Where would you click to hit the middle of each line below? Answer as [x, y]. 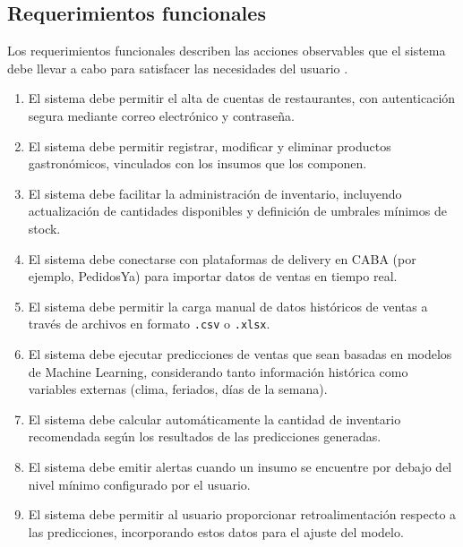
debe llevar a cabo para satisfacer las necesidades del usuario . [178, 68]
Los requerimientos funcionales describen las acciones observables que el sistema [227, 51]
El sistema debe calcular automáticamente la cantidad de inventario [214, 419]
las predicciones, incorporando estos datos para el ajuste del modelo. [216, 531]
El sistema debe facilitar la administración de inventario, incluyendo [215, 193]
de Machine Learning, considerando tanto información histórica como [218, 371]
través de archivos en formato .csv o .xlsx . [149, 324]
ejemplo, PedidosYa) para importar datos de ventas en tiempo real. [213, 276]
